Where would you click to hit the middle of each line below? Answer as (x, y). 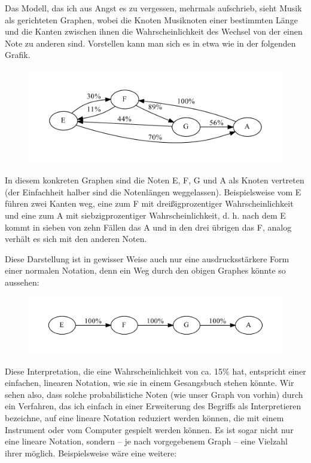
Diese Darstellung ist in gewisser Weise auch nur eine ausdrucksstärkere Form (147, 258)
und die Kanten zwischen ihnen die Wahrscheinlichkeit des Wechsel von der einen (154, 31)
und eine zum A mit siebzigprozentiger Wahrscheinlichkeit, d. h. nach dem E (145, 215)
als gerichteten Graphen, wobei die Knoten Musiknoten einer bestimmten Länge (151, 19)
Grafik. (18, 55)
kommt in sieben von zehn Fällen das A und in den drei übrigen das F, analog (148, 227)
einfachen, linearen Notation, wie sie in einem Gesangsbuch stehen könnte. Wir (150, 383)
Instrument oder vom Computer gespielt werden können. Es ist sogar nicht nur (149, 429)
